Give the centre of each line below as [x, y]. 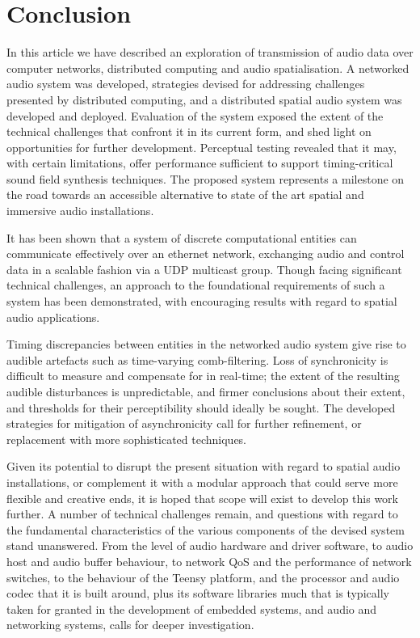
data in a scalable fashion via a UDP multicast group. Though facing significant [204, 269]
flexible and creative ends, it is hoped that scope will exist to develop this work [203, 498]
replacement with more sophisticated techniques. [127, 439]
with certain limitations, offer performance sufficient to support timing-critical [200, 163]
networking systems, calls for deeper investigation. [130, 625]
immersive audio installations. [80, 211]
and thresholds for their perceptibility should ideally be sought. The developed [201, 407]
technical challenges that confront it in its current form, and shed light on [189, 131]
